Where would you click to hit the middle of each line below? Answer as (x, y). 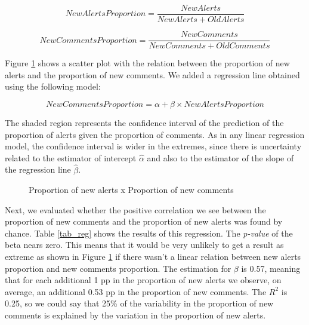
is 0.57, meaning (271, 268)
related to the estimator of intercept (71, 157)
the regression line (38, 169)
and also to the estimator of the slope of (220, 157)
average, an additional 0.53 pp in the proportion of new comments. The (136, 291)
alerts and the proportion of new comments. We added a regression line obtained (152, 74)
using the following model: (53, 86)
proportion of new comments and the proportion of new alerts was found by (144, 221)
